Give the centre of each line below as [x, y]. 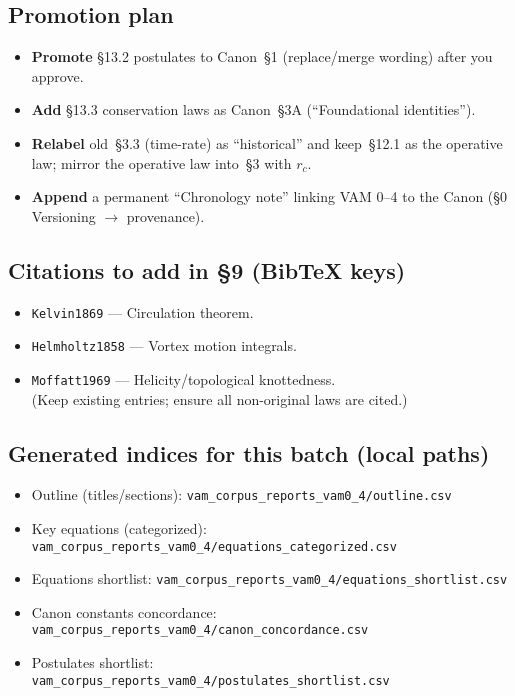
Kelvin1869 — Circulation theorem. [142, 311]
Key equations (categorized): [119, 527]
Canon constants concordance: [124, 611]
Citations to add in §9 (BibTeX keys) [207, 269]
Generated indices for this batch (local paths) [249, 452]
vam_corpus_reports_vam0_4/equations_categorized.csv [214, 546]
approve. [57, 75]
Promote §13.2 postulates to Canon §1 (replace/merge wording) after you [262, 56]
